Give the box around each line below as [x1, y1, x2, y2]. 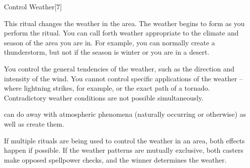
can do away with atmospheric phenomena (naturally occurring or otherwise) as [4, 109, 246, 119]
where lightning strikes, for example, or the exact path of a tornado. [4, 83, 210, 93]
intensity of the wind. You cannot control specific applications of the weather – [4, 73, 243, 83]
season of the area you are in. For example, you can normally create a [4, 37, 215, 47]
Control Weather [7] [4, 1, 62, 11]
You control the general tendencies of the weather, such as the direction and [4, 63, 235, 73]
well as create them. [4, 118, 64, 129]
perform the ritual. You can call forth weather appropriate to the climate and [4, 28, 239, 38]
